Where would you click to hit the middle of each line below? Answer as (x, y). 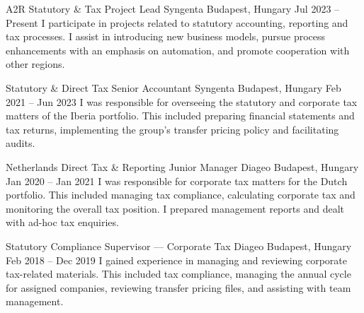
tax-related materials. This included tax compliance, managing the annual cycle (178, 274)
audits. (21, 143)
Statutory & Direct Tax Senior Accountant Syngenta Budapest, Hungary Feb (174, 87)
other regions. (35, 64)
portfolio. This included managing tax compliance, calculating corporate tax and (181, 195)
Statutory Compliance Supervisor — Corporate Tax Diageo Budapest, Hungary (179, 246)
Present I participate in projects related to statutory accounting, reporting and (177, 22)
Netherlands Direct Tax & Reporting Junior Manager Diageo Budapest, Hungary (182, 166)
